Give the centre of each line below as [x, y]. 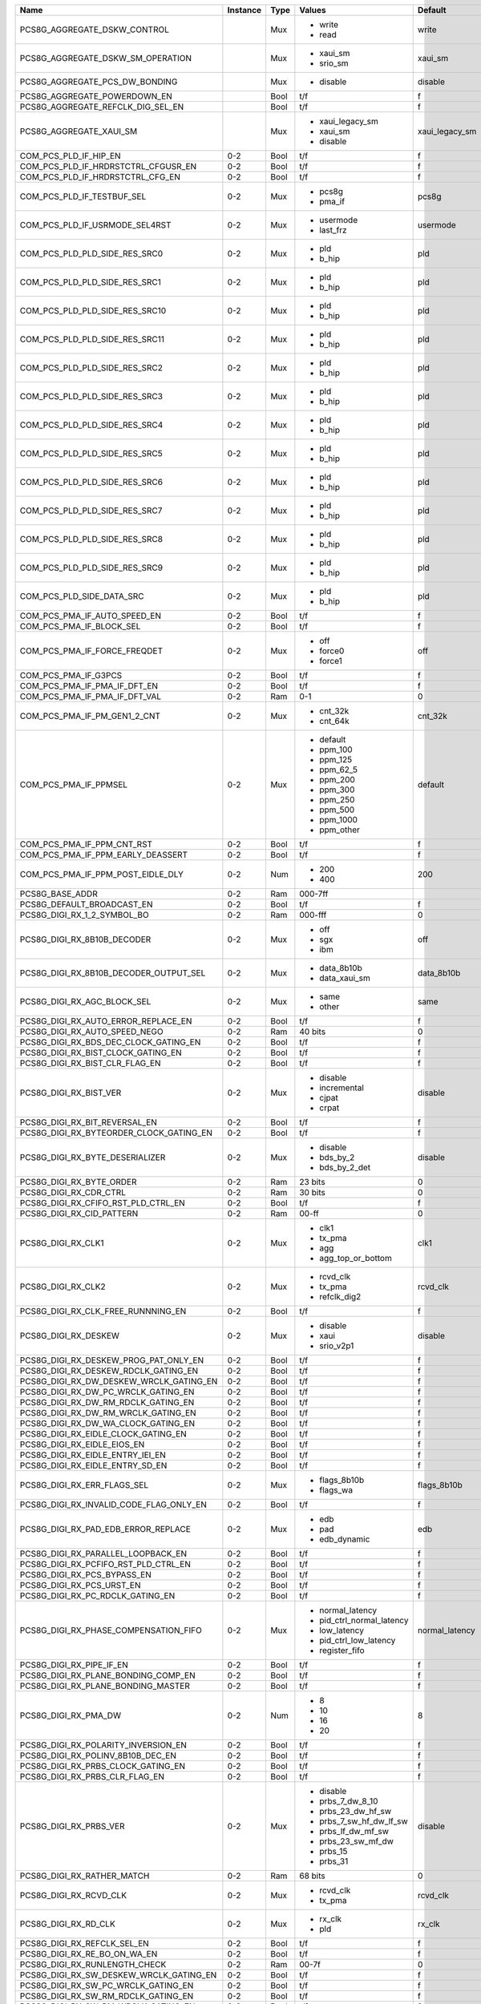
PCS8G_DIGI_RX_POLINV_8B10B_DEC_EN [98, 1756]
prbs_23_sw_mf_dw [357, 1841]
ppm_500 [337, 810]
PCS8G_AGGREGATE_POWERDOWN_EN [96, 96]
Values [313, 10]
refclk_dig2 [340, 1297]
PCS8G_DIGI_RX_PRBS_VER [72, 1826]
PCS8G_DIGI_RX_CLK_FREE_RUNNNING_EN [103, 1311]
